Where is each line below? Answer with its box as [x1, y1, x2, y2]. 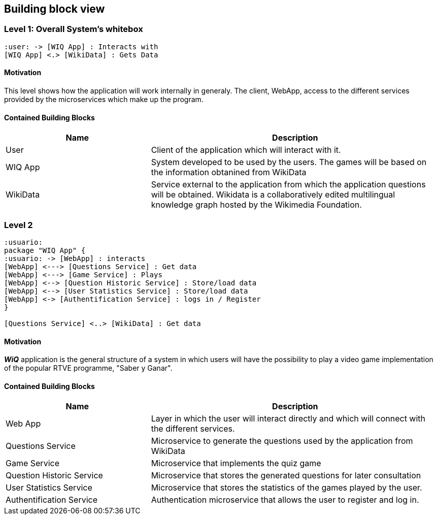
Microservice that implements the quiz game [151, 458, 321, 469]
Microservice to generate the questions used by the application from [151, 436, 413, 446]
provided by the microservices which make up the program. [4, 95, 204, 104]
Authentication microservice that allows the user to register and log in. [151, 495, 419, 505]
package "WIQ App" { [4, 246, 86, 254]
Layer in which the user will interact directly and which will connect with [151, 413, 426, 424]
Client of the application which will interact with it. [151, 145, 341, 155]
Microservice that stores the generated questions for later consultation [151, 470, 421, 481]
